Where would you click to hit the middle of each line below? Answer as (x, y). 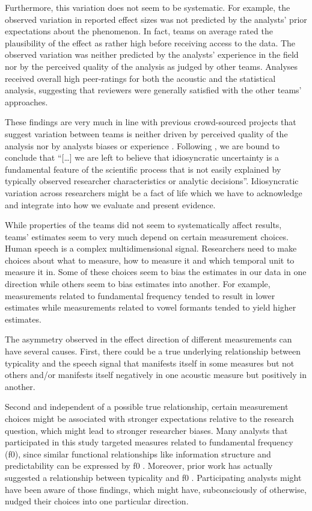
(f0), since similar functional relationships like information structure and (138, 454)
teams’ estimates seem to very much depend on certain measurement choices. (147, 236)
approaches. (26, 101)
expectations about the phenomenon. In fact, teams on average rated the (139, 31)
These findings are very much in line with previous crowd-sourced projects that (151, 122)
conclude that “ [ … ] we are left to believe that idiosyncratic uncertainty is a (142, 157)
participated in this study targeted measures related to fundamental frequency (149, 442)
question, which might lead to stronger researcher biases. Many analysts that (146, 430)
